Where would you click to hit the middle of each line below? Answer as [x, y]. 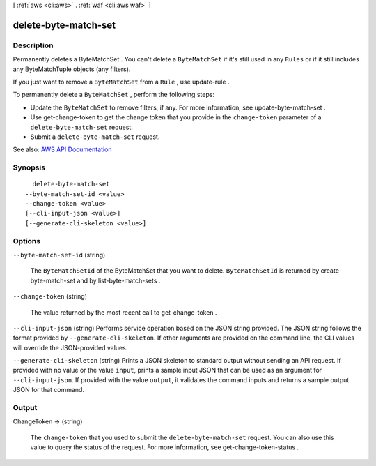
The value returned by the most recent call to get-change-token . [124, 312]
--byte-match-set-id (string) [59, 255]
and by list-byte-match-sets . [119, 280]
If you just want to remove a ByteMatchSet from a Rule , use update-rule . [121, 82]
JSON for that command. [49, 390]
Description [33, 45]
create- [331, 271]
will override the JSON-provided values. [70, 347]
